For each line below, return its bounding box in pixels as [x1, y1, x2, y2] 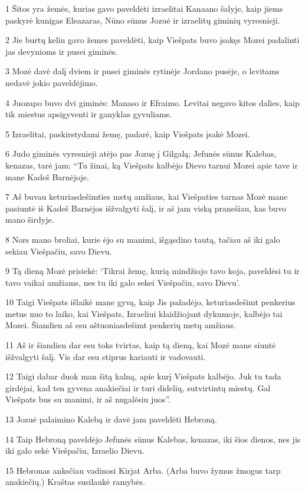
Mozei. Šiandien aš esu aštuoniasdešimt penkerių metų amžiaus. [5, 319, 236, 331]
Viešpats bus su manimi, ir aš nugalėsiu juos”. [5, 393, 171, 405]
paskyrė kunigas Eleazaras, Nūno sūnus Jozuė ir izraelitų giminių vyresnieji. [5, 14, 280, 26]
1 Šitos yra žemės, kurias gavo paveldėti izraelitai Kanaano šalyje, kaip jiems [5, 2, 283, 14]
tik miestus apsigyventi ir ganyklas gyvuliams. [5, 108, 172, 120]
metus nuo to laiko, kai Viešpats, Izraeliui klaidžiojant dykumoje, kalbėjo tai [5, 307, 283, 319]
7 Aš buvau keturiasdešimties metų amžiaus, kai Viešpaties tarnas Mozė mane [5, 190, 288, 203]
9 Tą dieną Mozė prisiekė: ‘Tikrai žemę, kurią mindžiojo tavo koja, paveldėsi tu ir [5, 265, 300, 277]
